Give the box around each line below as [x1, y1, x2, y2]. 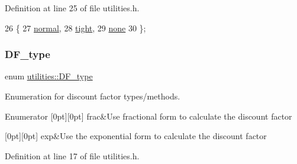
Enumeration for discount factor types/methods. [5, 90, 180, 102]
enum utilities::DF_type [5, 70, 93, 82]
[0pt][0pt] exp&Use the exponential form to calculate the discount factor [5, 130, 267, 142]
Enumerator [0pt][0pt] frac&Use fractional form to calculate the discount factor [5, 110, 292, 122]
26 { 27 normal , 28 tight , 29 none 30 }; [5, 21, 146, 34]
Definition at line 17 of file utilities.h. [5, 149, 140, 162]
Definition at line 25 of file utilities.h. [5, 2, 140, 14]
